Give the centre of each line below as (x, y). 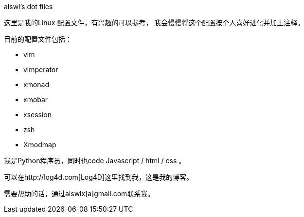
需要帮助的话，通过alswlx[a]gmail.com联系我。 (79, 194)
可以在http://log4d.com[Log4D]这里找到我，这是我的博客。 (99, 177)
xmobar (36, 100)
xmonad (36, 85)
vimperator (41, 70)
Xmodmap (40, 145)
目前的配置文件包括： (38, 39)
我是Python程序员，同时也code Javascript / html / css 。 (95, 161)
